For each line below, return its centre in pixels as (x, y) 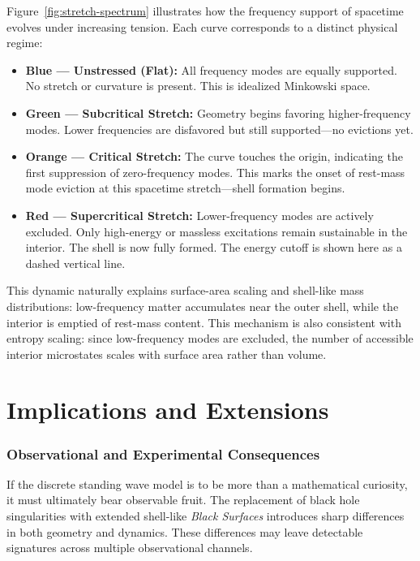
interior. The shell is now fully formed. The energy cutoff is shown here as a (214, 247)
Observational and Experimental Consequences (163, 453)
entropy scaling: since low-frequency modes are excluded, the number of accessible (210, 338)
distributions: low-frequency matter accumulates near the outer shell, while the (203, 306)
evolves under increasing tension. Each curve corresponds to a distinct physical (202, 26)
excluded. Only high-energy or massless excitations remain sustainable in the (216, 231)
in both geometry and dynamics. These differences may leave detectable (185, 531)
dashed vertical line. (75, 263)
